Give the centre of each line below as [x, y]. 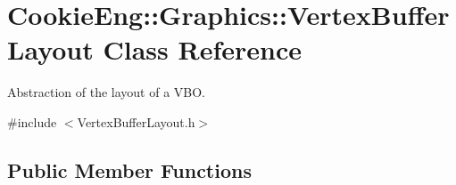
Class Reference [202, 49]
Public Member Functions [129, 169]
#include [32, 121]
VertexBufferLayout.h [136, 121]
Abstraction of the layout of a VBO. [106, 92]
